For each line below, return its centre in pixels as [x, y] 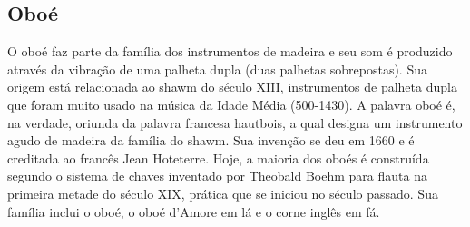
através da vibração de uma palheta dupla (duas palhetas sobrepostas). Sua [217, 69]
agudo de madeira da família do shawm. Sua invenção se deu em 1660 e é [211, 140]
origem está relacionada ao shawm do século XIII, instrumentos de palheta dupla [232, 87]
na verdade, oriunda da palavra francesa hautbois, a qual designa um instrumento [235, 122]
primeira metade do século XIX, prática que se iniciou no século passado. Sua [223, 193]
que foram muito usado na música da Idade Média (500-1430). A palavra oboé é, [231, 104]
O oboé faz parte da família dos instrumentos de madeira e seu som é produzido [230, 51]
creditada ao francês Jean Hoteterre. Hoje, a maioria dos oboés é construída [218, 158]
